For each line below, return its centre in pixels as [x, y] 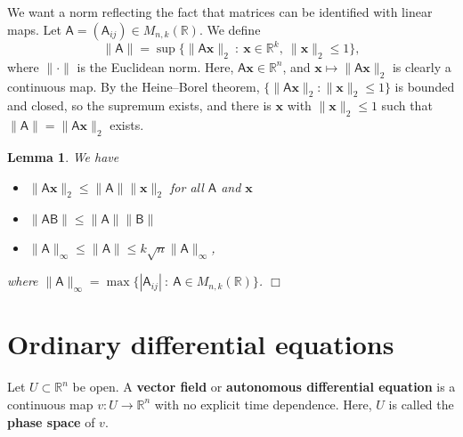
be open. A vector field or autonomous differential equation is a [264, 387]
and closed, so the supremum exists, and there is [139, 105]
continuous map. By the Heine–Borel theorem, [134, 86]
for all [187, 186]
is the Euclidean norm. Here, [155, 66]
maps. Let [34, 29]
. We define [230, 29]
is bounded [425, 86]
